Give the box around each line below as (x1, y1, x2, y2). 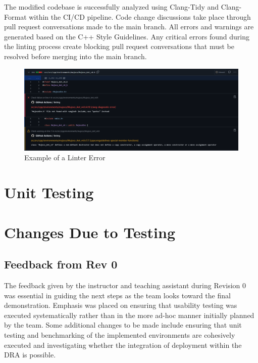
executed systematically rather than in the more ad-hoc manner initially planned (4, 309, 254, 320)
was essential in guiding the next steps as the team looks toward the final (4, 290, 231, 300)
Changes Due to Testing (4, 221, 176, 242)
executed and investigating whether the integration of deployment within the (4, 339, 242, 350)
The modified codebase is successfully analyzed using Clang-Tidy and (4, 2, 219, 12)
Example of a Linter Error (24, 152, 106, 163)
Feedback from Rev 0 (4, 256, 118, 272)
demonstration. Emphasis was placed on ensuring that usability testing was (4, 300, 237, 310)
